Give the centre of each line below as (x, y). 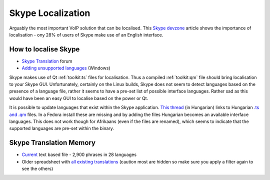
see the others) (37, 169)
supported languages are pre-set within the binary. (62, 128)
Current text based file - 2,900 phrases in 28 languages (79, 154)
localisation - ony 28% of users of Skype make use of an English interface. (86, 34)
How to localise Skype (44, 49)
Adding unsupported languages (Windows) (66, 68)
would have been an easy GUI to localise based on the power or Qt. (79, 98)
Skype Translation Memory (52, 143)
